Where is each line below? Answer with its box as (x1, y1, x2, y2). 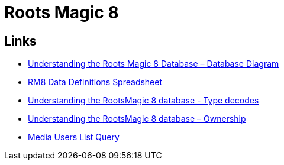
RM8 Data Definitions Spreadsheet (28, 77, 163, 88)
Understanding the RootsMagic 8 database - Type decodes (28, 95, 259, 106)
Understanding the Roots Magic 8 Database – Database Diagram (28, 59, 279, 69)
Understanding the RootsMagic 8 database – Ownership (28, 114, 246, 124)
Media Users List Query (28, 132, 120, 143)
